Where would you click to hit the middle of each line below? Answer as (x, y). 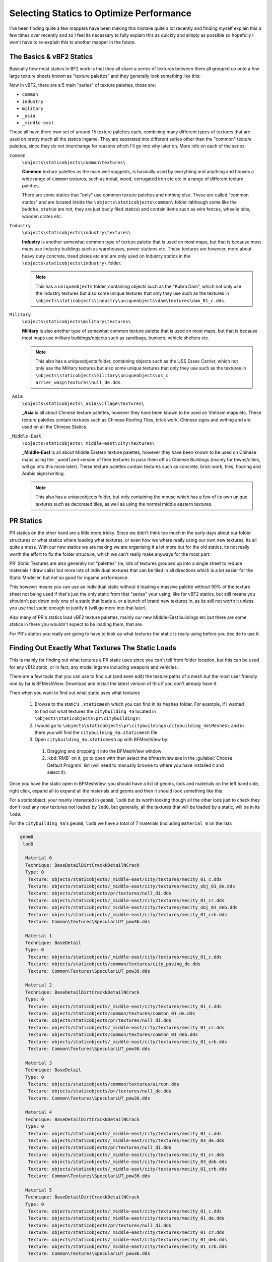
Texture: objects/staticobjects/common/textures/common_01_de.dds (112, 1013)
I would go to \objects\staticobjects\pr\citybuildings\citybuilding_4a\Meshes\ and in (139, 725)
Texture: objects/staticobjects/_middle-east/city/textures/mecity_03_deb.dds (128, 1162)
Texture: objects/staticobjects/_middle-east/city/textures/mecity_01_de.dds (126, 1218)
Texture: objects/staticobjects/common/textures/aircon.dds (104, 1084)
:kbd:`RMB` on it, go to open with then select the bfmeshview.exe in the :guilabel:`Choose (140, 758)
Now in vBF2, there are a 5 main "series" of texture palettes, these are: (83, 85)
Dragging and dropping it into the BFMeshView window (104, 751)
